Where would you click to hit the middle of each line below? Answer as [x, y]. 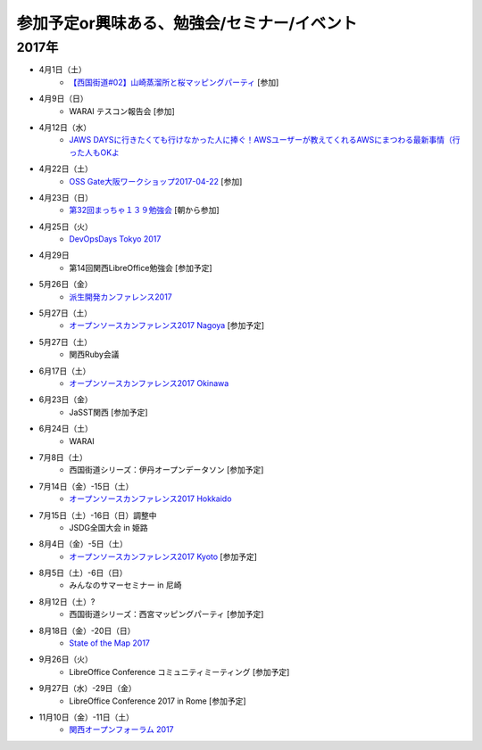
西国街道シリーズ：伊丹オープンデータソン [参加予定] [166, 470]
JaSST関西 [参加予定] [108, 412]
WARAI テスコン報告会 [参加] [122, 111]
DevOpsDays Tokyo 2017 [115, 239]
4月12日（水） [65, 127]
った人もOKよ [95, 152]
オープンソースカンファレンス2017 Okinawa [149, 383]
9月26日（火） [66, 659]
